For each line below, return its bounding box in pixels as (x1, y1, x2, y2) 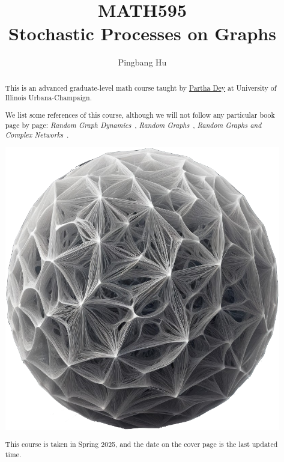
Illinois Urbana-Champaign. (5, 93, 92, 103)
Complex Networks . (5, 130, 69, 140)
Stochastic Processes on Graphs (8, 21, 276, 46)
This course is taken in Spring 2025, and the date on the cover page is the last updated (5, 439, 278, 449)
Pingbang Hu (118, 56, 167, 68)
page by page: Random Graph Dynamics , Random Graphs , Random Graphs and (5, 120, 262, 130)
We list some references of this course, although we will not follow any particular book (5, 109, 275, 120)
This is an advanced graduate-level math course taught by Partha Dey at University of (5, 82, 277, 93)
